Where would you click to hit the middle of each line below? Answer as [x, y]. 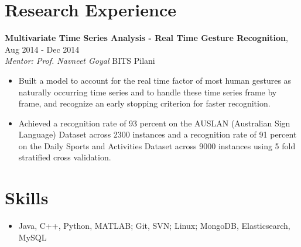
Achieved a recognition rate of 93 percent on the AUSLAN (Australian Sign [154, 123]
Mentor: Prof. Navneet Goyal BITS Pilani [80, 61]
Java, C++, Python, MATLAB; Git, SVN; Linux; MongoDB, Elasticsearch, [154, 226]
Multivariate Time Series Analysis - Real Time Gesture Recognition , [146, 38]
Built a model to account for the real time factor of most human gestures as [155, 80]
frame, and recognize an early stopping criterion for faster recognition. [144, 103]
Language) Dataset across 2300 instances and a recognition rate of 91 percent [158, 134]
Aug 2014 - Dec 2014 [42, 49]
